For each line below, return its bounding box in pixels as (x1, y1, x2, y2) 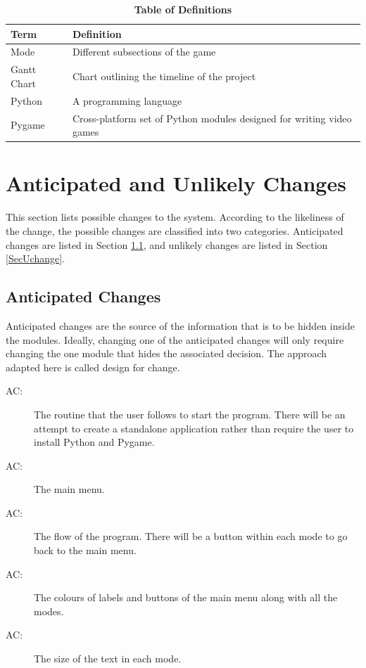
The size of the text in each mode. (34, 651, 182, 666)
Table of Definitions (134, 2, 232, 16)
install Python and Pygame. (34, 435, 155, 449)
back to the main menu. (34, 543, 137, 558)
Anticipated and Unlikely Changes (6, 169, 346, 198)
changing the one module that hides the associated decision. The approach (6, 346, 327, 361)
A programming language (72, 93, 182, 108)
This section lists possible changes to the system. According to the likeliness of (6, 210, 344, 224)
